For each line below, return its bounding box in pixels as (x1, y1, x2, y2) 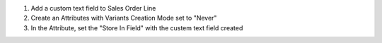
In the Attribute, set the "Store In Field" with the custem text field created (30, 23, 243, 32)
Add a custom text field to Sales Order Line (30, 4, 156, 12)
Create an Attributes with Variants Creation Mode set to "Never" (30, 14, 217, 23)
